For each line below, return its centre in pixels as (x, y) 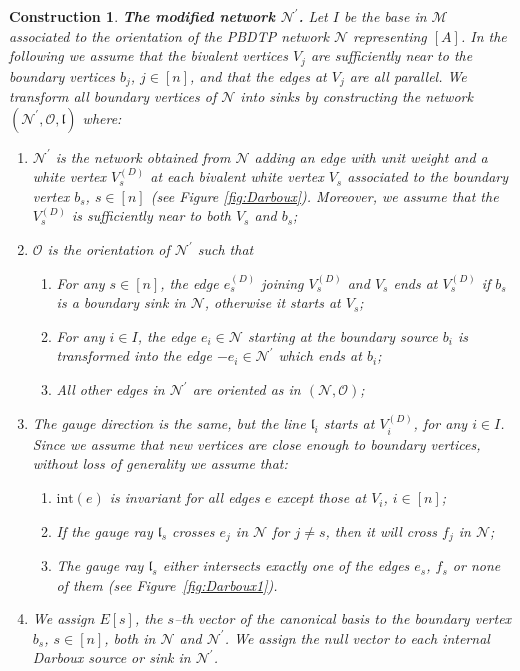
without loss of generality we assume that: (160, 463)
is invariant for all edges (184, 497)
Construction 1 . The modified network (142, 16)
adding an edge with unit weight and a (371, 156)
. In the (483, 35)
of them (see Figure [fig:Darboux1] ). (167, 584)
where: (102, 117)
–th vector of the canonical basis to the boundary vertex (343, 618)
